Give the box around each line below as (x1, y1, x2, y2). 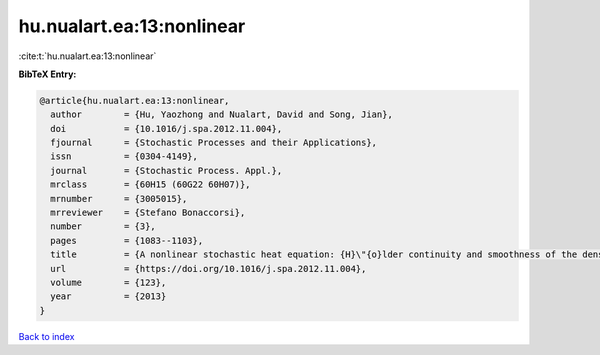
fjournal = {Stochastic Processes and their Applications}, (50, 137, 378, 149)
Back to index (18, 330, 75, 342)
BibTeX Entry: (18, 68, 77, 80)
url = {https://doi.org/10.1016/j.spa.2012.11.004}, (50, 263, 367, 274)
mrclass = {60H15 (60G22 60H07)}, (50, 179, 251, 190)
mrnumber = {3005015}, (50, 193, 188, 204)
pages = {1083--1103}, (50, 235, 204, 246)
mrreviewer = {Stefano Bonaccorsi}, (50, 207, 246, 219)
